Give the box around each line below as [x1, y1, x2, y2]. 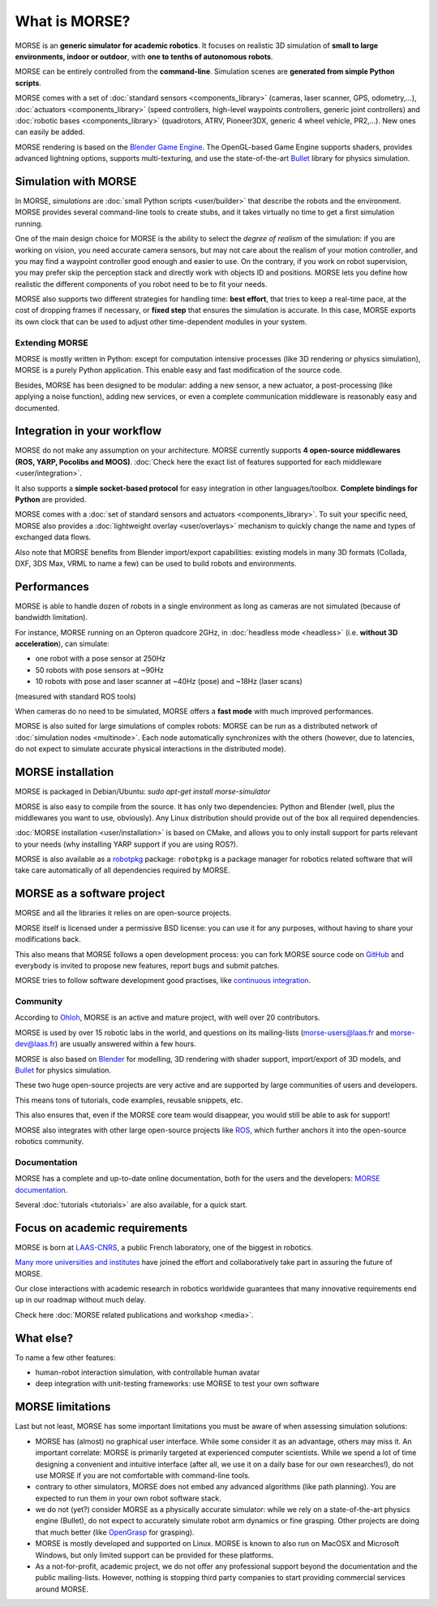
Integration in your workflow [15, 424, 162, 438]
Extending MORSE [15, 337, 88, 349]
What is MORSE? [15, 12, 131, 30]
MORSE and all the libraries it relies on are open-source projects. [15, 908, 232, 918]
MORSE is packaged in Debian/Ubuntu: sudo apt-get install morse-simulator [15, 786, 271, 796]
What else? [15, 1331, 73, 1345]
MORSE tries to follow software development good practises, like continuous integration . [15, 976, 311, 985]
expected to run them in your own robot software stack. [35, 1493, 222, 1503]
